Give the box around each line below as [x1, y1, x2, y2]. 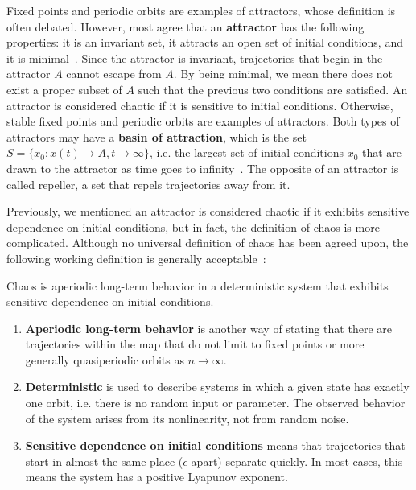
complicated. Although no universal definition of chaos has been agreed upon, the [6, 234, 409, 251]
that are [362, 144, 402, 161]
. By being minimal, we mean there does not [173, 65, 393, 82]
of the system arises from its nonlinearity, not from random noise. [25, 410, 349, 426]
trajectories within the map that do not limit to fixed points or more [25, 336, 365, 352]
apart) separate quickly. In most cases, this [191, 452, 403, 469]
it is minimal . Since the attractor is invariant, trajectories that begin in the [6, 49, 383, 66]
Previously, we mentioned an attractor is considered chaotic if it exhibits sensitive [6, 203, 410, 220]
